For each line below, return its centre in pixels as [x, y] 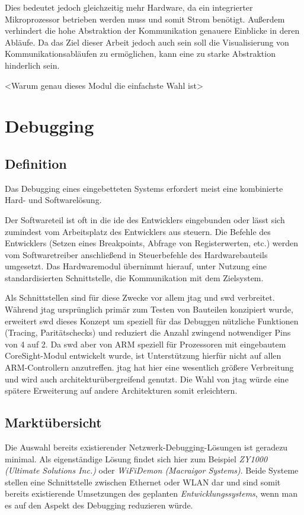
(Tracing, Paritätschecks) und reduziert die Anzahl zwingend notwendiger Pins [148, 332]
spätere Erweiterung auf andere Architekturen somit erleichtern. [121, 390]
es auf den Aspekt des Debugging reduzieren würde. [99, 505]
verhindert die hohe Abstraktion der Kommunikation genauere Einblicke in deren [152, 30]
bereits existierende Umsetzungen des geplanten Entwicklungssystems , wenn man [151, 493]
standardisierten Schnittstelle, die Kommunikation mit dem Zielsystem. [134, 277]
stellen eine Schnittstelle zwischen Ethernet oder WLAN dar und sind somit [143, 482]
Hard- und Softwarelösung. [53, 200]
